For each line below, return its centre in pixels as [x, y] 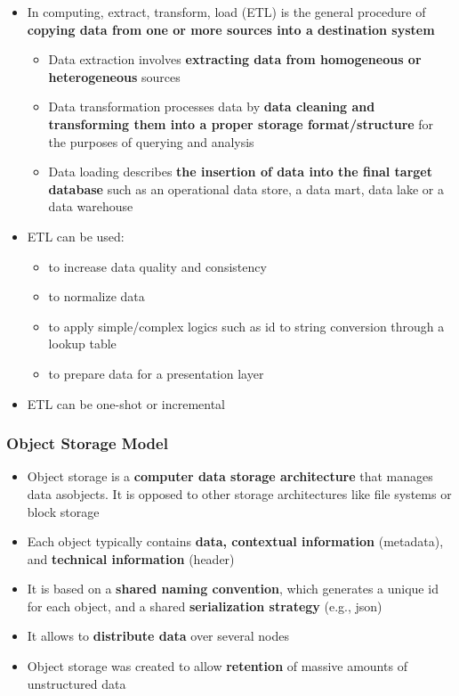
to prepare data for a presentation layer [156, 373]
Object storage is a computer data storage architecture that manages [230, 476]
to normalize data [97, 296]
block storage [63, 511]
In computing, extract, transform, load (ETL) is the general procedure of [226, 12]
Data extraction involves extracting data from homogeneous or [235, 59]
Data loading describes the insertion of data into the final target [240, 172]
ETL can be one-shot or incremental [126, 403]
